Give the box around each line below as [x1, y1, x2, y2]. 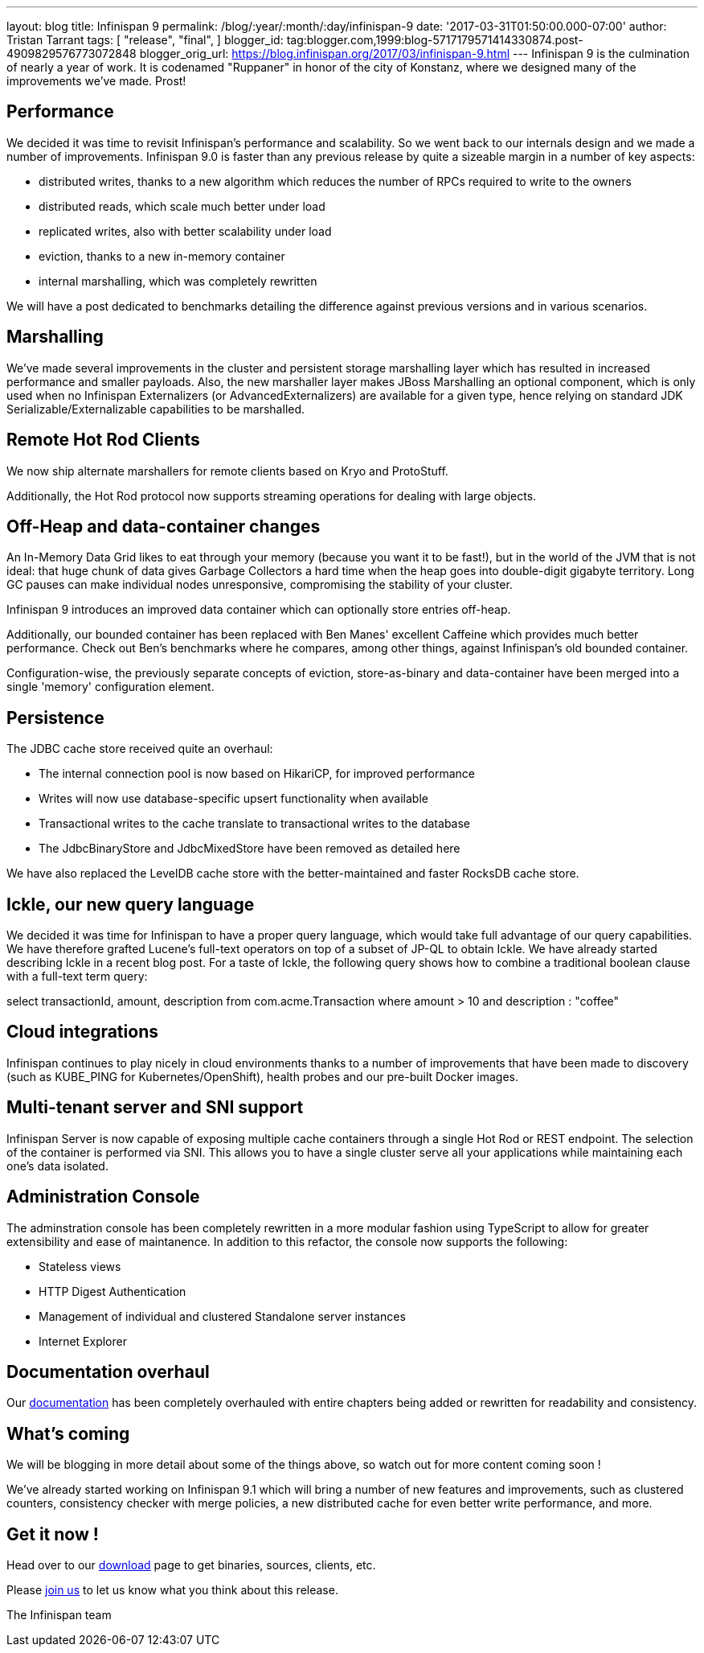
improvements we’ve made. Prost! [6, 74, 186, 88]
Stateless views [39, 1259, 121, 1273]
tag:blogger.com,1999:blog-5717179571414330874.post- [286, 33, 583, 47]
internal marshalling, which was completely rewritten [39, 273, 317, 288]
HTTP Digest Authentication [39, 1284, 186, 1298]
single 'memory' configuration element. [6, 680, 215, 694]
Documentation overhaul [6, 1362, 210, 1383]
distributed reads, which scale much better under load [39, 199, 325, 213]
